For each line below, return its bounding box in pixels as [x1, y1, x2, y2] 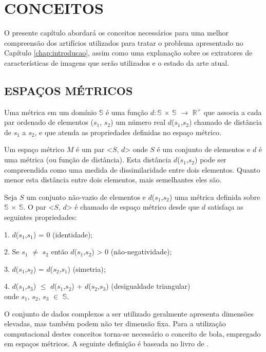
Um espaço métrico [4, 144, 65, 155]
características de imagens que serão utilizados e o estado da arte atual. [4, 57, 230, 68]
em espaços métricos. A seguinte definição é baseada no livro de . [4, 338, 209, 349]
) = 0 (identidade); [33, 229, 93, 239]
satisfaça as [207, 201, 243, 212]
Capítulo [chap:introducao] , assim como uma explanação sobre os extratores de [4, 47, 253, 58]
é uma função [105, 106, 148, 117]
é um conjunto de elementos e [157, 144, 251, 155]
